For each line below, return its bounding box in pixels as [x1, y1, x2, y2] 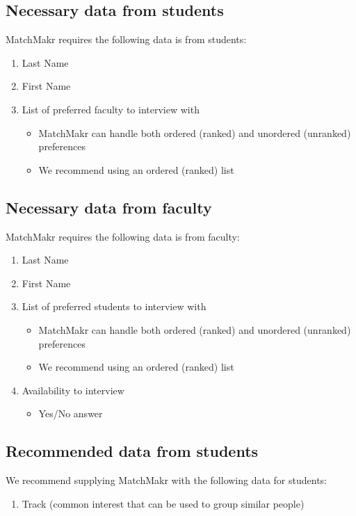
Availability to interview [22, 382, 124, 397]
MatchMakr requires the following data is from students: [6, 32, 247, 47]
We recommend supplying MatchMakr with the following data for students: [6, 473, 327, 487]
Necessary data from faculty [6, 196, 212, 218]
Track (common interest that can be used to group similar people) [22, 496, 305, 510]
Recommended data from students [6, 440, 259, 462]
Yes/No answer [38, 406, 103, 421]
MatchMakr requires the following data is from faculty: [6, 229, 240, 243]
